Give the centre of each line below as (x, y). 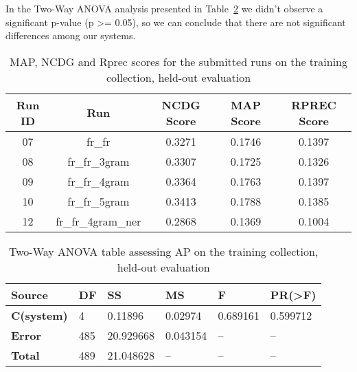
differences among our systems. (71, 35)
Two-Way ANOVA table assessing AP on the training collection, (164, 251)
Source (30, 294)
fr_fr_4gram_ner (99, 221)
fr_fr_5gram (99, 201)
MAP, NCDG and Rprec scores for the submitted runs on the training (178, 61)
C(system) (39, 315)
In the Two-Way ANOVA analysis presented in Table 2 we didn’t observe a (164, 8)
